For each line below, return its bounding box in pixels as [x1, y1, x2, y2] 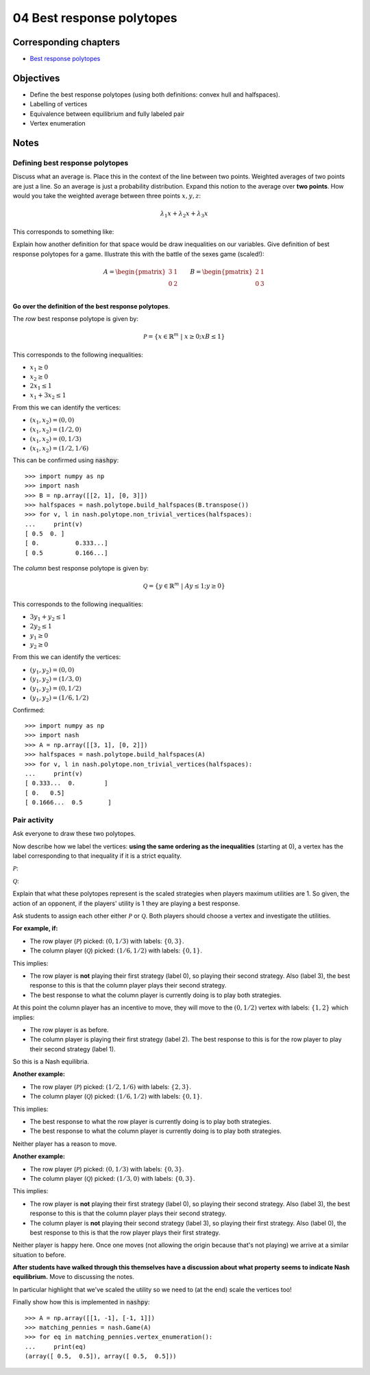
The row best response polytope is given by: [12, 314, 138, 322]
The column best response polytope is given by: [12, 564, 149, 573]
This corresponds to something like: [12, 227, 114, 236]
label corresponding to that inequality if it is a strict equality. [12, 852, 182, 860]
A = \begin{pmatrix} [103, 267, 166, 276]
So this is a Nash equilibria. [12, 1057, 89, 1066]
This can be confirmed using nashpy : [12, 456, 119, 464]
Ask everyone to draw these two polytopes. [12, 830, 136, 838]
